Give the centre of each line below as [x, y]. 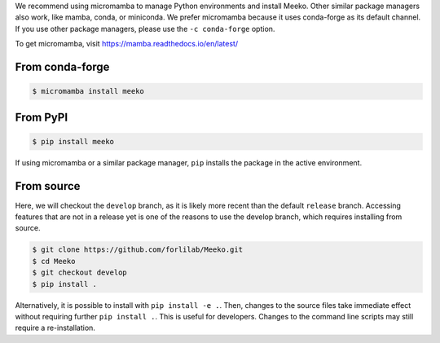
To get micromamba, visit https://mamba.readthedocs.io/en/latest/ [127, 44]
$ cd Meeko [54, 261]
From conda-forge [62, 66]
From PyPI [42, 117]
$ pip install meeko [73, 141]
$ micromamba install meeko [88, 91]
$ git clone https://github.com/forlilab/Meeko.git [138, 250]
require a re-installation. [55, 328]
